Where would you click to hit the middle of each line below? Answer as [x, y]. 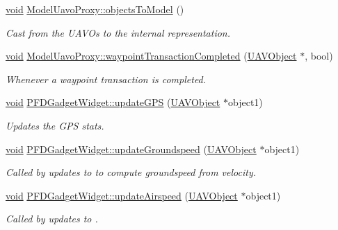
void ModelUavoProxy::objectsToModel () [95, 9]
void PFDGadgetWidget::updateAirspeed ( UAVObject [122, 195]
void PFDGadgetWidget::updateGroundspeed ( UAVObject [131, 149]
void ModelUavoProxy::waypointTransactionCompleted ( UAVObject [151, 56]
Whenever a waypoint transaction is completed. [106, 79]
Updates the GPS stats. [55, 125]
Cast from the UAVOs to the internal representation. [118, 32]
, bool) [319, 56]
